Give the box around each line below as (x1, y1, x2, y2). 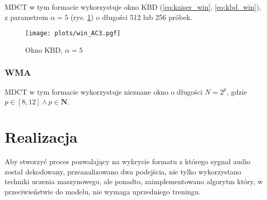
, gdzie (227, 86, 247, 97)
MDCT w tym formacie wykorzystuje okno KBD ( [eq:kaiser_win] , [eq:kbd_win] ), (5, 2, 261, 12)
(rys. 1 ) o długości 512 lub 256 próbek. (70, 11, 192, 22)
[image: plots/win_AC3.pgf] (25, 30, 121, 37)
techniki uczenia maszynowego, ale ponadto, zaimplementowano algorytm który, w (5, 176, 263, 187)
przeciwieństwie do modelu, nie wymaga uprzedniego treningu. (5, 186, 201, 196)
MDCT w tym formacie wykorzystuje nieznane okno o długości (5, 86, 202, 97)
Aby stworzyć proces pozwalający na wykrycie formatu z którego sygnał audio (5, 155, 251, 166)
